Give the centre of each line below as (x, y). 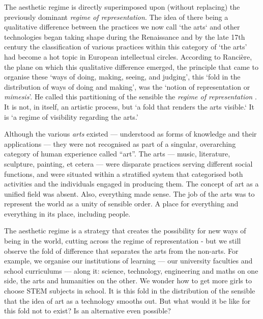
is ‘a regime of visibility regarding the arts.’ (71, 116)
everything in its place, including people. (67, 213)
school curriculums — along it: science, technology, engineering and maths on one (131, 270)
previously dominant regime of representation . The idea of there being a (116, 17)
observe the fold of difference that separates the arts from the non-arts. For (121, 250)
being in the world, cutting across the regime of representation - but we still (123, 241)
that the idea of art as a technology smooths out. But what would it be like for (127, 300)
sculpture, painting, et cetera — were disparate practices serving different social (128, 163)
